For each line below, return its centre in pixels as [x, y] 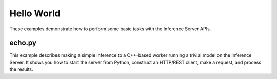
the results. [21, 69]
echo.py [23, 43]
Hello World [35, 13]
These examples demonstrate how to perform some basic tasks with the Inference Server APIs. [110, 29]
